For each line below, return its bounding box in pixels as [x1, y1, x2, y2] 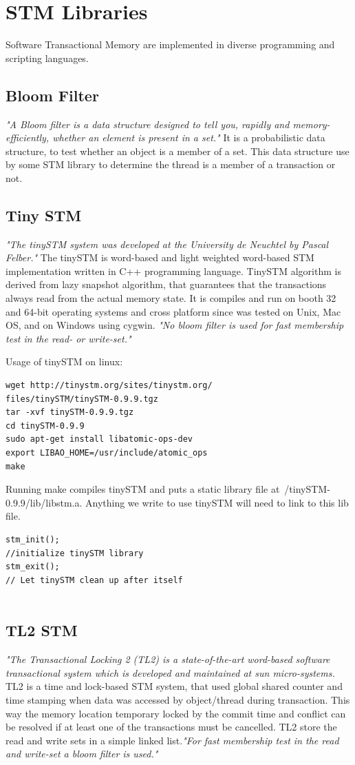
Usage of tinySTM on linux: [6, 354, 123, 369]
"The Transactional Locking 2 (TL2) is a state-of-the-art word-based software [6, 652, 330, 666]
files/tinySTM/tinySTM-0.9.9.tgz [6, 394, 158, 404]
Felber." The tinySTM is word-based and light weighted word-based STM [6, 250, 314, 265]
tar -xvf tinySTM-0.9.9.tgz [6, 407, 134, 418]
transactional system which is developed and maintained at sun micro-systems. [6, 665, 335, 680]
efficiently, [6, 130, 50, 145]
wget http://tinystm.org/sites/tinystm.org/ [6, 380, 213, 391]
